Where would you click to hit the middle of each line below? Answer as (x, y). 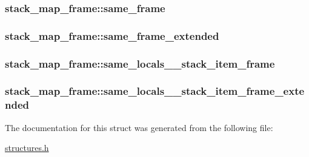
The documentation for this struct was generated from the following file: (139, 127)
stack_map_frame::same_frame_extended (112, 35)
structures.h (27, 148)
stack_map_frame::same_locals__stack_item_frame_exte (155, 91)
